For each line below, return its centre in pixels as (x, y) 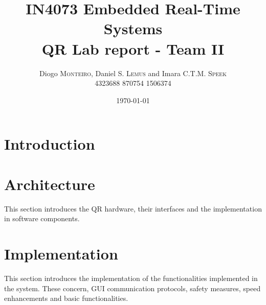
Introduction (50, 144)
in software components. (42, 218)
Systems (133, 28)
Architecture (50, 184)
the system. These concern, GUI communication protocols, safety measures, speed (132, 288)
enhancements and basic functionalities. (66, 298)
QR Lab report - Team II (133, 48)
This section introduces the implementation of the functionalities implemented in (131, 278)
